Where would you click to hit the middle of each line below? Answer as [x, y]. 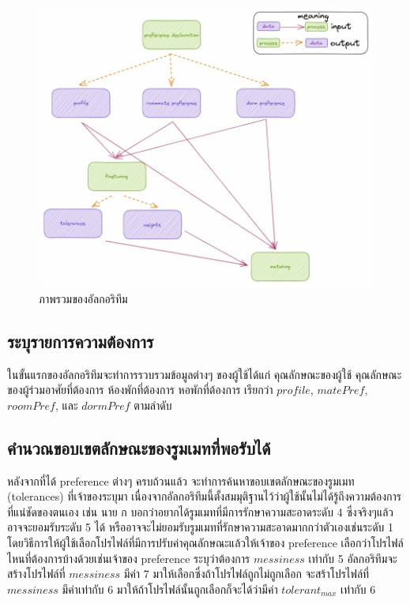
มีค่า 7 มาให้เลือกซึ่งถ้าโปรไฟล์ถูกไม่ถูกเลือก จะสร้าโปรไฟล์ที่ [246, 574]
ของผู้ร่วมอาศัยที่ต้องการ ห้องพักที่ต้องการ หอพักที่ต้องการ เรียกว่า [140, 390]
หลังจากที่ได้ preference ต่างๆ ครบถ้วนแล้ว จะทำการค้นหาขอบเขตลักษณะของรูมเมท [181, 480]
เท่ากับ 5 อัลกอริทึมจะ [353, 558]
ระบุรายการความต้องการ [81, 341]
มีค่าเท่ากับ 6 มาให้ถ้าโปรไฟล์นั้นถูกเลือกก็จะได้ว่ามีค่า [170, 589]
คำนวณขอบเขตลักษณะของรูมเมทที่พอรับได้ [139, 447]
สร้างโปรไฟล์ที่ [36, 574]
